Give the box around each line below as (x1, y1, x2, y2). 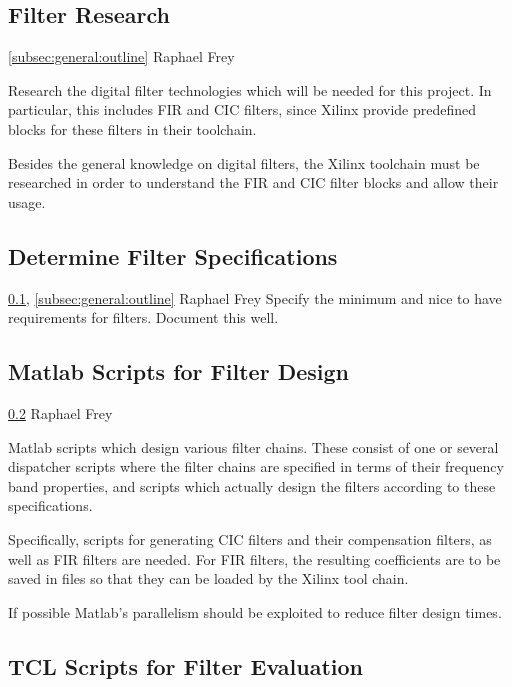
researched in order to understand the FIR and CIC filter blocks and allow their (8, 172, 499, 193)
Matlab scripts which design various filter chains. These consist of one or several (8, 436, 499, 457)
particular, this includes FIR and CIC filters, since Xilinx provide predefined (8, 99, 476, 120)
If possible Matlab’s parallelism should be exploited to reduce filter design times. (8, 601, 502, 622)
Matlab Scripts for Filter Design (8, 356, 349, 387)
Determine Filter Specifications (8, 240, 338, 271)
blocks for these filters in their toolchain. (8, 118, 257, 139)
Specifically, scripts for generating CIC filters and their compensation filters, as (8, 528, 492, 549)
